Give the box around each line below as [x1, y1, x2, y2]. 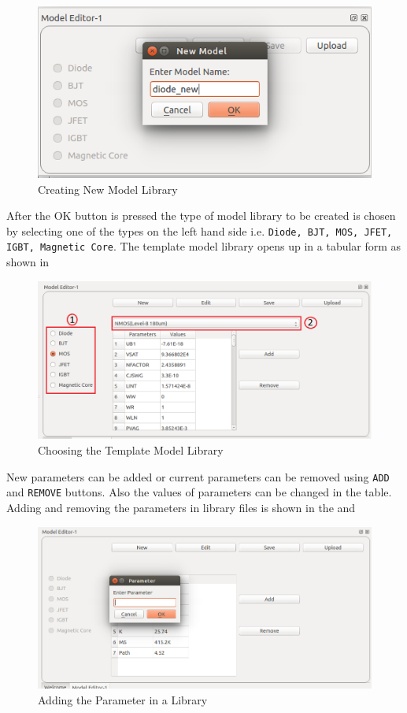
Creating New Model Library [38, 180, 178, 197]
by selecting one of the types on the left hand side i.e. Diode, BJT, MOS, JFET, [6, 222, 393, 239]
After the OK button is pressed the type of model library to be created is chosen [6, 207, 396, 224]
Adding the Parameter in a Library [38, 691, 208, 707]
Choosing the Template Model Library [38, 442, 224, 458]
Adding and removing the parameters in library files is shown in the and [6, 499, 356, 515]
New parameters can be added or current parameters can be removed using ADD [6, 468, 390, 485]
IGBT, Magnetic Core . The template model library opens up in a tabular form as [6, 238, 401, 254]
